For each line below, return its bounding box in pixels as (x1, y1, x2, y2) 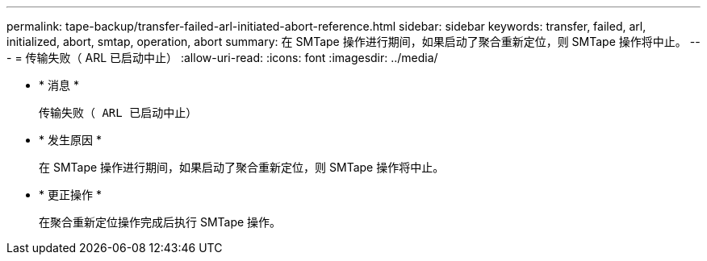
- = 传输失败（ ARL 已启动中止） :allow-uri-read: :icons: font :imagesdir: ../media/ (6, 51, 438, 64)
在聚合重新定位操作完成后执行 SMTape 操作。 (39, 215, 282, 229)
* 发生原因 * (39, 133, 102, 147)
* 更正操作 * (39, 188, 102, 201)
